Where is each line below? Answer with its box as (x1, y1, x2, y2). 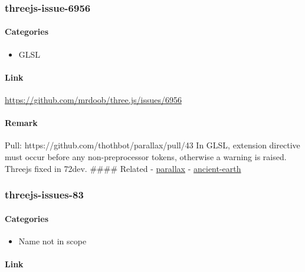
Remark (5, 117, 38, 129)
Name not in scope (18, 234, 87, 247)
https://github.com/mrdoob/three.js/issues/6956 (5, 94, 182, 106)
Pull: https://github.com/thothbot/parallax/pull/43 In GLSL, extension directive (5, 139, 300, 151)
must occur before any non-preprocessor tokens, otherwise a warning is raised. (5, 151, 287, 163)
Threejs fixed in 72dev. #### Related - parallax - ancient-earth (5, 162, 241, 174)
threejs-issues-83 (5, 187, 84, 202)
